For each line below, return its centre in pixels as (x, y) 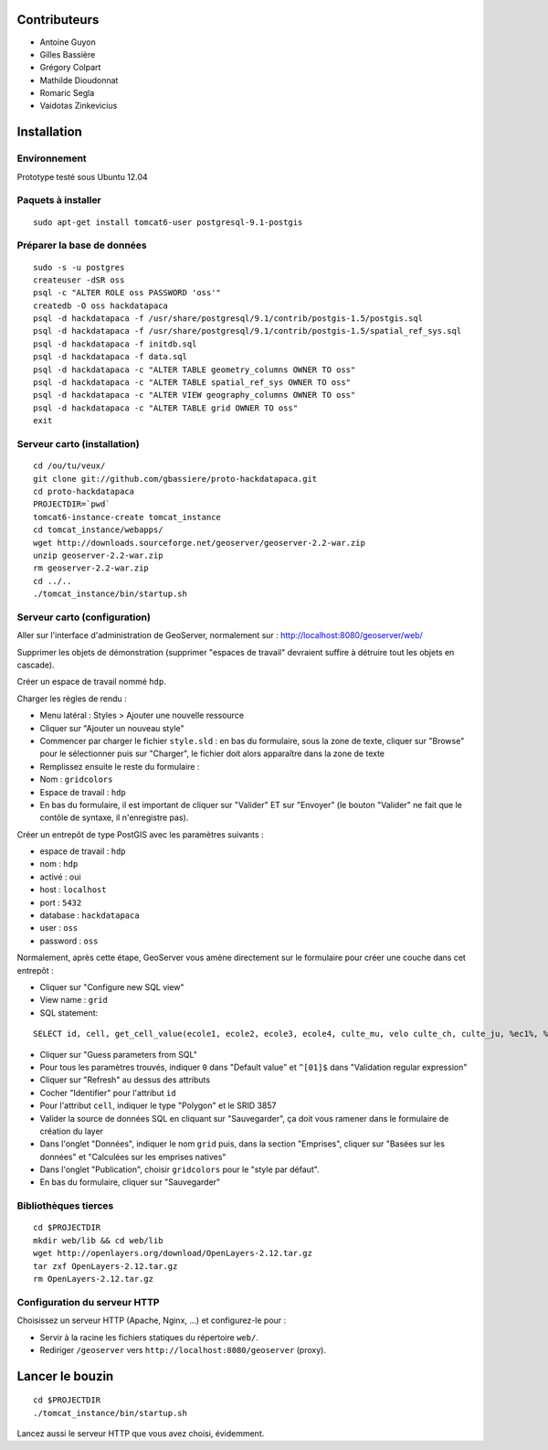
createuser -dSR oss (79, 280)
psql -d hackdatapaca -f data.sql (110, 357)
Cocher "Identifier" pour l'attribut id (108, 1093)
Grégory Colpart (70, 68)
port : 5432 (61, 902)
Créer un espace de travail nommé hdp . (91, 682)
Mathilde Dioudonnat (79, 80)
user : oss (59, 928)
